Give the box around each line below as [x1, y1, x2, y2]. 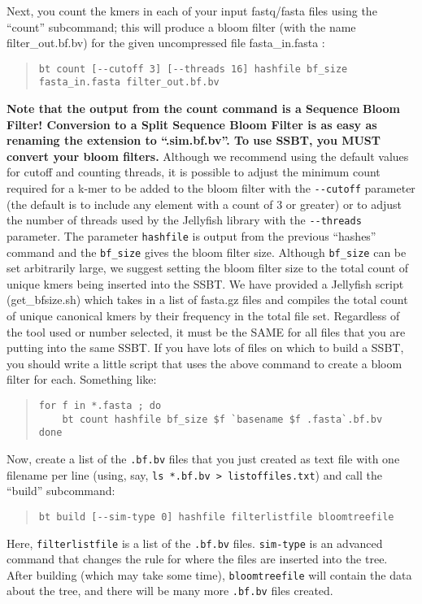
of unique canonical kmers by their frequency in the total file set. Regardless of [7, 307, 400, 324]
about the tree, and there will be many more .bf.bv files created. [7, 582, 333, 599]
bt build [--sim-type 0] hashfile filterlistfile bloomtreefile [38, 511, 394, 523]
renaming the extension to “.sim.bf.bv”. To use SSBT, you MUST [7, 132, 381, 149]
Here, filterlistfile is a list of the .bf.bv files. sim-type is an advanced [7, 534, 383, 551]
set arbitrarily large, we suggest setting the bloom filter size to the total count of [7, 259, 409, 276]
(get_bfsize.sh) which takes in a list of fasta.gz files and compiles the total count [7, 291, 408, 308]
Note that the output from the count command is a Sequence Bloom [7, 100, 400, 117]
